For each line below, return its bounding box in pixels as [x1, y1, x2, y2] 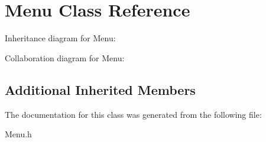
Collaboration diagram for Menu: [5, 51, 125, 64]
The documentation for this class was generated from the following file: [5, 108, 262, 120]
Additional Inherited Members [5, 80, 196, 98]
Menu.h [5, 128, 32, 140]
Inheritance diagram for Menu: [5, 32, 116, 44]
